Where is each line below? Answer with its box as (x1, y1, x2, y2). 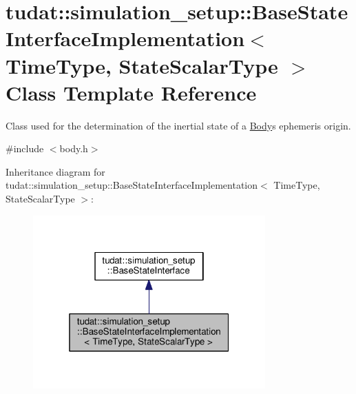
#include (6, 141, 44, 156)
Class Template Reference (6, 78, 257, 106)
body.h (59, 141, 88, 156)
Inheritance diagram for (6, 164, 105, 178)
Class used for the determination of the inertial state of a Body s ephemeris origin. (6, 118, 351, 132)
